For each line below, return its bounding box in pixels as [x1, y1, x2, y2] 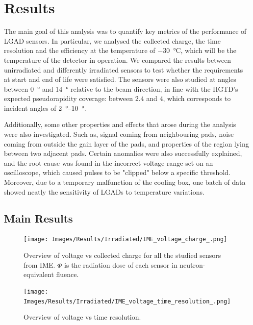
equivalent [24, 269, 54, 279]
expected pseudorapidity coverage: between [4, 93, 133, 103]
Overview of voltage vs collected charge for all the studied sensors [24, 250, 221, 260]
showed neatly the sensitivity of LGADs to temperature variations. [4, 186, 204, 197]
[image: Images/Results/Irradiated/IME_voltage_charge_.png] [24, 236, 228, 243]
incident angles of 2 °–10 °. [4, 102, 86, 113]
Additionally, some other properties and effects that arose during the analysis [4, 119, 236, 129]
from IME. [24, 259, 55, 270]
